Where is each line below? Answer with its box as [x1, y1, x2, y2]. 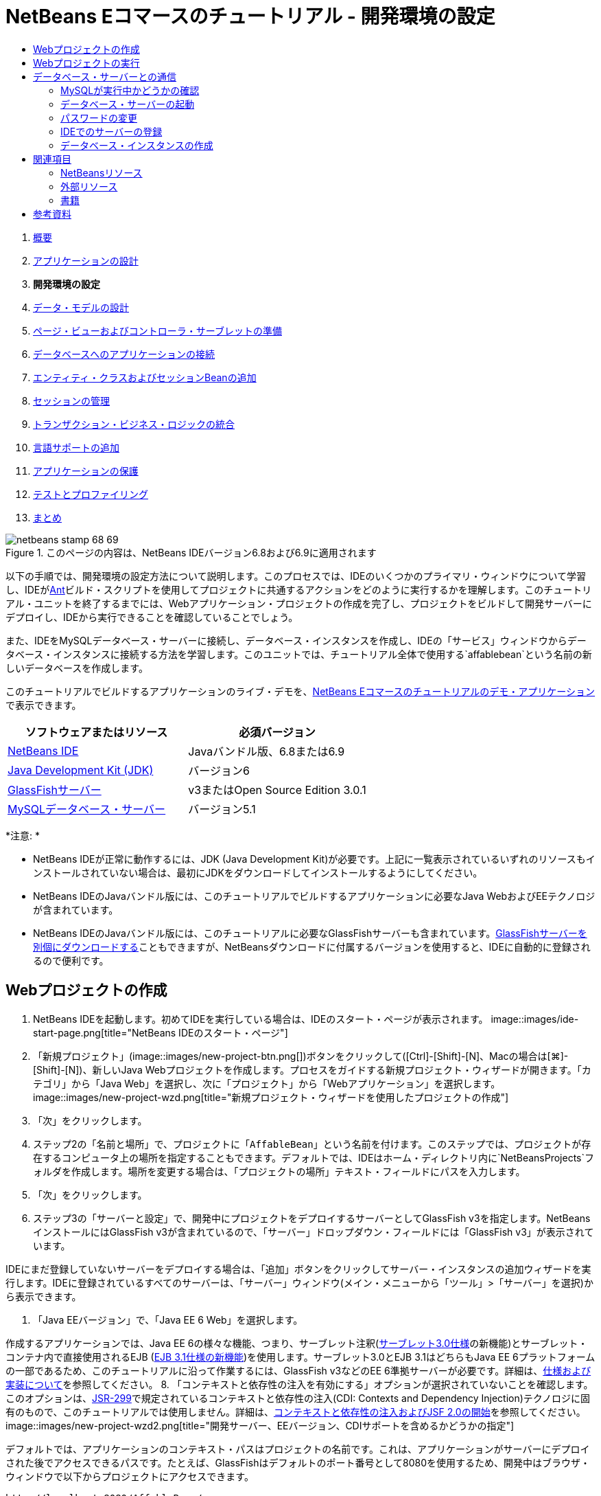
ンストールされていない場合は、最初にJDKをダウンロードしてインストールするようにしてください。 [33, 866, 483, 879]
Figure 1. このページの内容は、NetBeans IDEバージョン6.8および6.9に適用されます [5, 546, 377, 558]
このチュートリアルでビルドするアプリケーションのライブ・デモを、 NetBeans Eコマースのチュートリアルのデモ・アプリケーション [5, 685, 596, 697]
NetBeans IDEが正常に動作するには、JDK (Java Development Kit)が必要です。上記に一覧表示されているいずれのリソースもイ [33, 852, 596, 865]
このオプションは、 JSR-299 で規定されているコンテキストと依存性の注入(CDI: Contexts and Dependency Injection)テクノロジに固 [5, 1392, 590, 1404]
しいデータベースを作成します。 [5, 661, 148, 674]
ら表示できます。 [5, 1290, 82, 1302]
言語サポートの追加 [33, 441, 119, 453]
